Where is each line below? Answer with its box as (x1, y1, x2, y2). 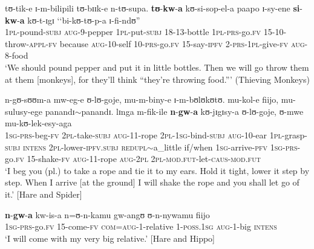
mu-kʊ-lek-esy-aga (5, 117, 72, 129)
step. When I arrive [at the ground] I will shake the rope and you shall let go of (5, 176, 299, 189)
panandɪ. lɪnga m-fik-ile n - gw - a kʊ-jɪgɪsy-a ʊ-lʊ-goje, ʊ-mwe (81, 105, 304, 117)
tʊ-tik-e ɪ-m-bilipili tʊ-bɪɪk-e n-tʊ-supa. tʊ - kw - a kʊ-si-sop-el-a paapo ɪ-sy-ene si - (5, 2, 303, 14)
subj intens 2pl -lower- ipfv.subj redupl (5, 140, 147, 153)
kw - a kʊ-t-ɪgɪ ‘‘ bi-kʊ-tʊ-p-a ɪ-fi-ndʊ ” (5, 13, 140, 26)
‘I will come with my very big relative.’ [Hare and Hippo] (5, 231, 215, 244)
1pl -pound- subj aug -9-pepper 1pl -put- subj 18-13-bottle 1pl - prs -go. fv (5, 25, 261, 38)
